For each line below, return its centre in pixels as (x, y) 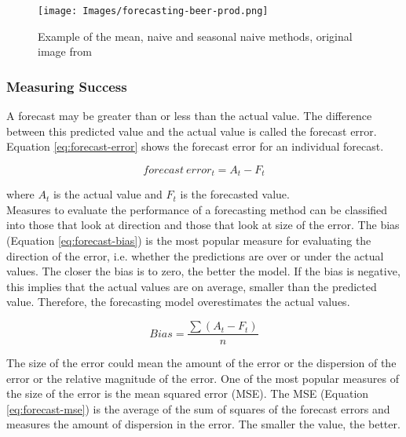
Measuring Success (67, 86)
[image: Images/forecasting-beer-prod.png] (153, 11)
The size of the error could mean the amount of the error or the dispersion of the (201, 363)
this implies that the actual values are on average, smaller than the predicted (192, 286)
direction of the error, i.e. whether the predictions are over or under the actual (195, 255)
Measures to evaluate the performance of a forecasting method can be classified (197, 209)
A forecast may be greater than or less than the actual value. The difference (189, 116)
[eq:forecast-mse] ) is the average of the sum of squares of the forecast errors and (198, 408)
